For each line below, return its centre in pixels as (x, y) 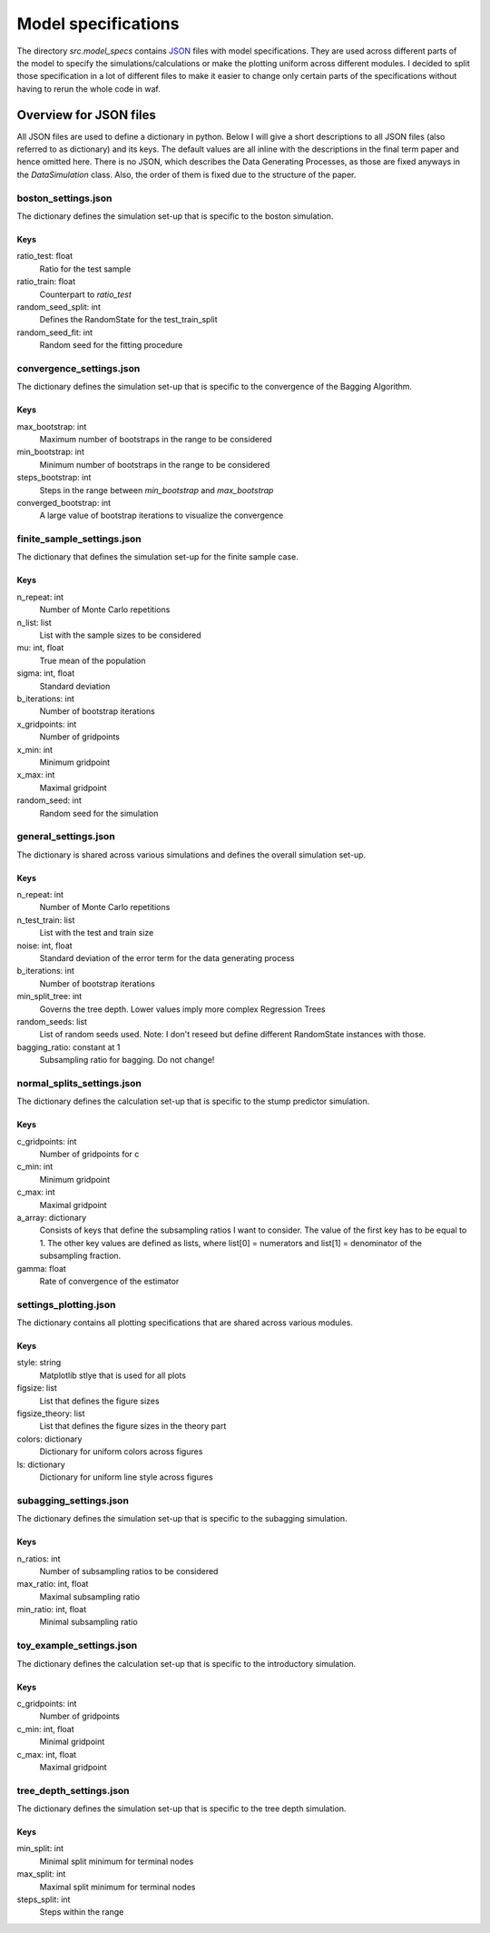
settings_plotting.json (66, 1304)
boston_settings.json (64, 198)
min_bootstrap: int (51, 452)
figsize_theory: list (51, 1413)
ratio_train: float (46, 282)
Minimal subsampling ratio (88, 1622)
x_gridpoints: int (47, 724)
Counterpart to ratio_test (85, 294)
